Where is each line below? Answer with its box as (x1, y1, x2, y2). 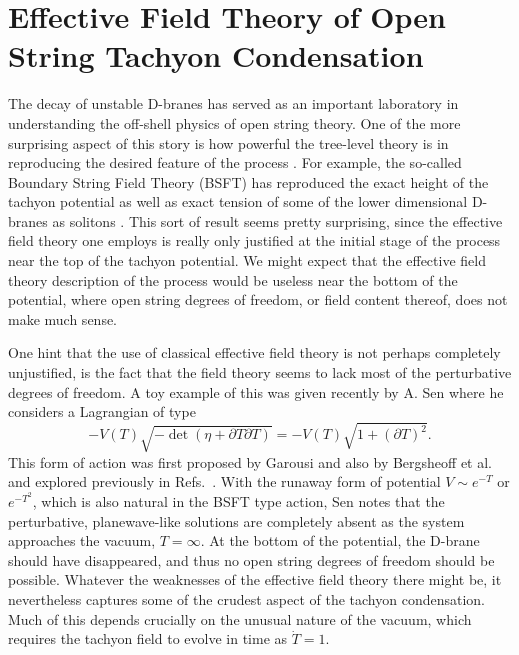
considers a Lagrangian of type (8, 401, 196, 422)
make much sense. (8, 308, 118, 329)
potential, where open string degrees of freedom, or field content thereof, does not (8, 289, 508, 310)
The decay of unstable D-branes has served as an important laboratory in (8, 93, 459, 114)
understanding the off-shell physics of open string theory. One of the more (8, 112, 461, 133)
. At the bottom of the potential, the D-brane (200, 530, 480, 551)
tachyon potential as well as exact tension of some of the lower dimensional (8, 191, 468, 212)
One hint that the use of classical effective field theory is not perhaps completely (8, 342, 501, 363)
